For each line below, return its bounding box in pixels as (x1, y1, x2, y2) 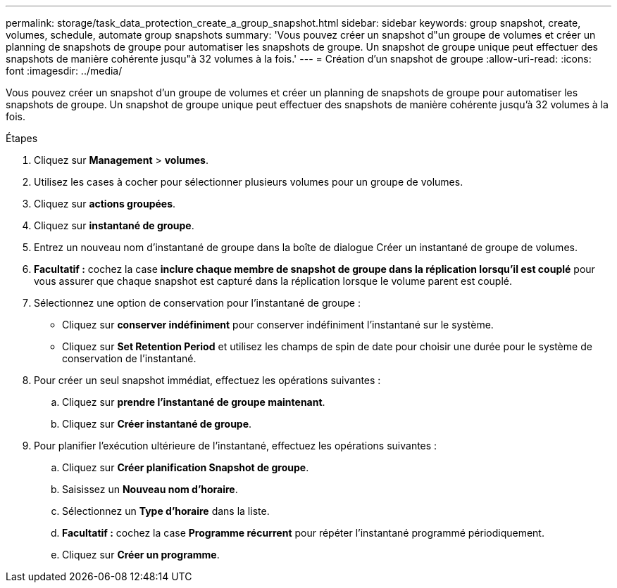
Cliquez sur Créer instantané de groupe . (62, 418, 252, 430)
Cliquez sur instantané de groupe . (34, 219, 194, 231)
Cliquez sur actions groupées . (34, 198, 176, 210)
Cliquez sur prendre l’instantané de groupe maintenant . (62, 396, 325, 408)
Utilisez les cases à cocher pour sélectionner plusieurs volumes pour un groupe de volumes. (34, 176, 463, 188)
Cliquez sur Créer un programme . (62, 549, 220, 561)
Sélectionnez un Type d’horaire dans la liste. (62, 505, 270, 517)
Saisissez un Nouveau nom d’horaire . (62, 483, 238, 495)
